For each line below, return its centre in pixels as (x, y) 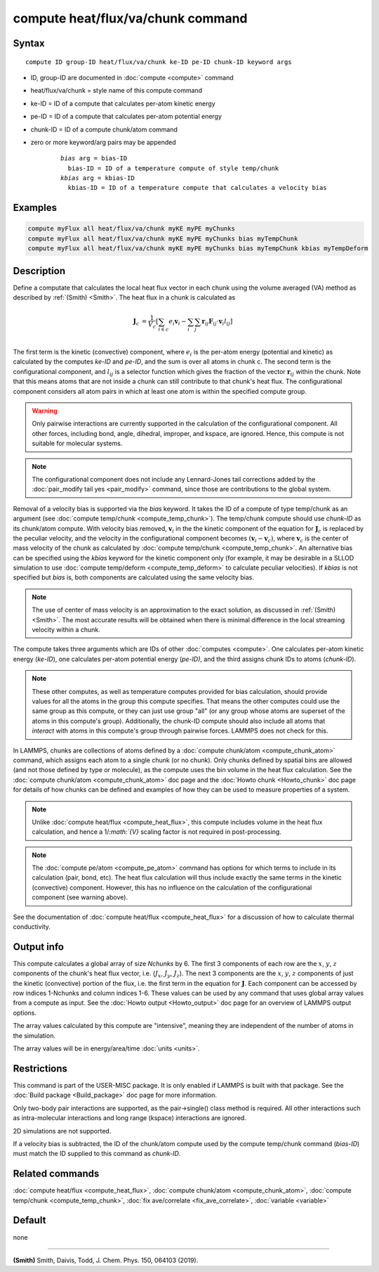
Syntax (29, 43)
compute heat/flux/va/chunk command (130, 18)
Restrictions (40, 1068)
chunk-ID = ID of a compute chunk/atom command (104, 129)
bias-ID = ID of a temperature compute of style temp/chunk (173, 168)
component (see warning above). (80, 897)
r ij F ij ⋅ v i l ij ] (217, 322)
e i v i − (178, 322)
